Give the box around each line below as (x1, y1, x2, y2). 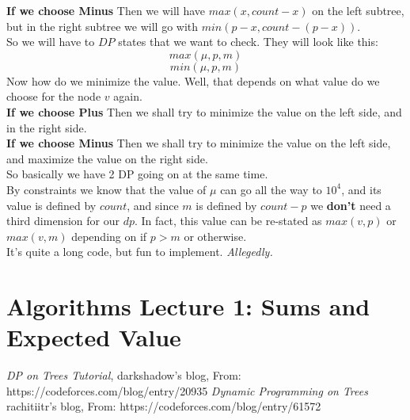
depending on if (71, 227, 147, 244)
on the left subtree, (312, 2, 404, 18)
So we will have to (6, 33, 95, 50)
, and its (341, 181, 382, 197)
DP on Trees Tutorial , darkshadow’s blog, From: (6, 367, 241, 384)
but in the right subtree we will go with (6, 17, 199, 34)
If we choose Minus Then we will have (6, 2, 206, 18)
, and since (127, 197, 179, 213)
